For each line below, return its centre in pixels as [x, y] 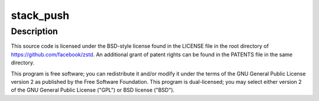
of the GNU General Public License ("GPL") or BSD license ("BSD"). [93, 90]
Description [35, 31]
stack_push [40, 15]
